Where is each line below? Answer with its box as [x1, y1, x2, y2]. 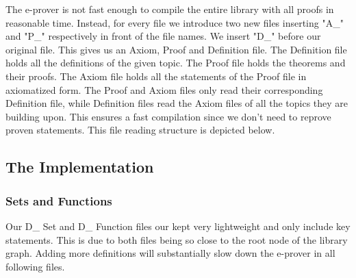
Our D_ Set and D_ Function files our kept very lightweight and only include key [5, 218, 351, 233]
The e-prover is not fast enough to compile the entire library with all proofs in [5, 2, 334, 16]
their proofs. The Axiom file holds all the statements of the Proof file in [5, 68, 307, 83]
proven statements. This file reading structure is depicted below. [5, 123, 275, 137]
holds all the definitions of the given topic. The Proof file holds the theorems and [5, 55, 346, 70]
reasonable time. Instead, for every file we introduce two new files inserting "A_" [5, 15, 344, 29]
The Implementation [5, 156, 154, 177]
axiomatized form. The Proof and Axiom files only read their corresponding [5, 82, 323, 97]
